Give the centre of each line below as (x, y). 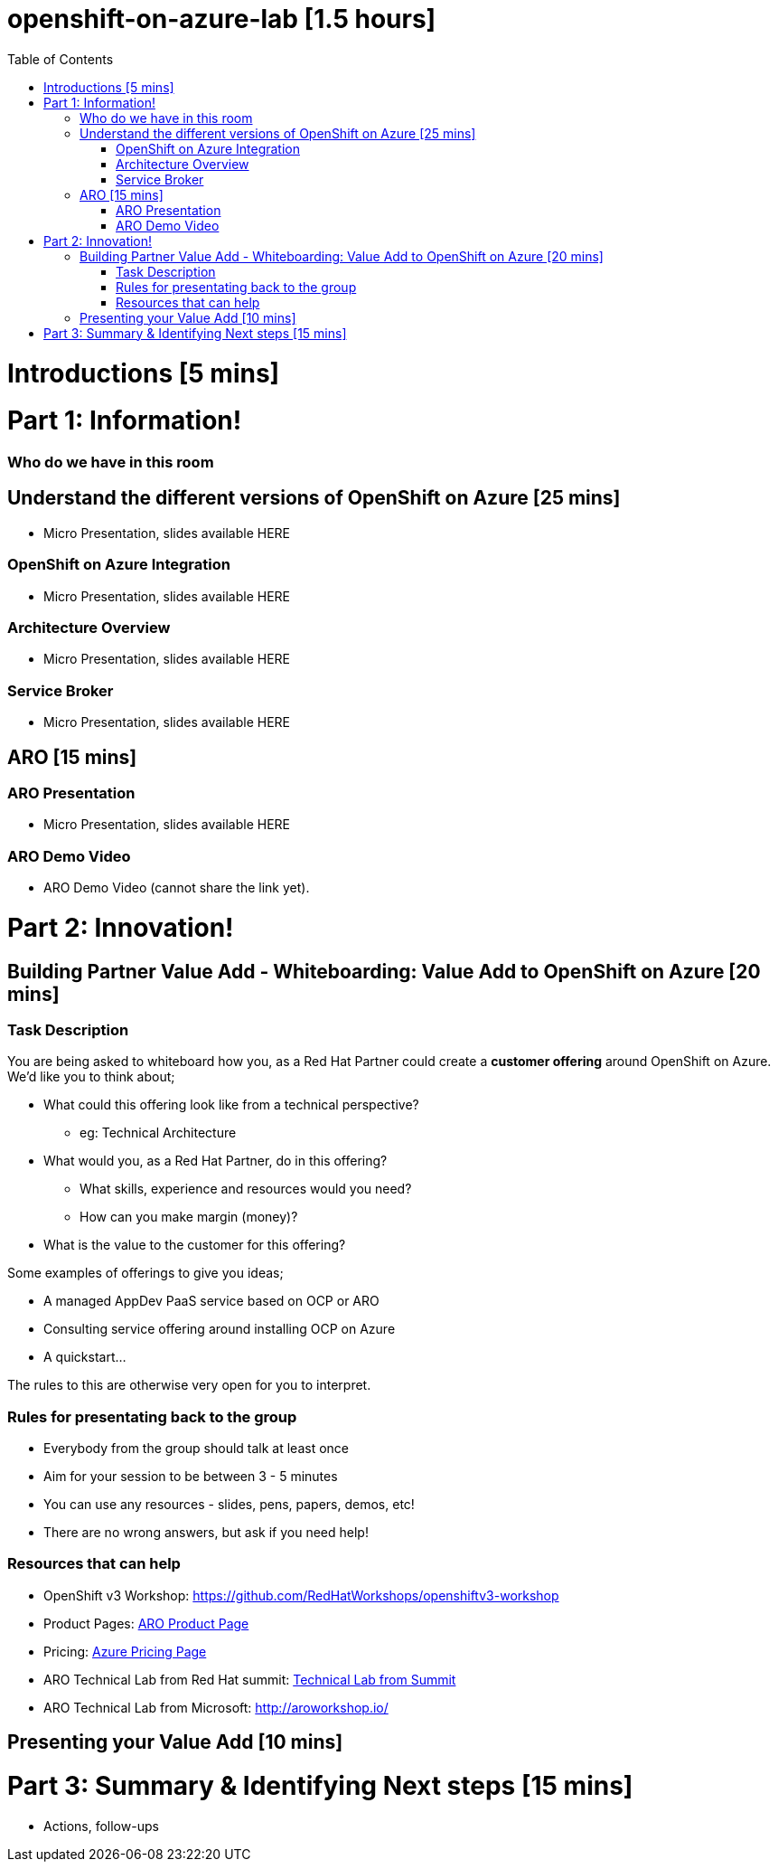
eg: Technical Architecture (158, 1133)
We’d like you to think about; (91, 1077)
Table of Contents (61, 59)
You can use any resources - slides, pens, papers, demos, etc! (229, 1505)
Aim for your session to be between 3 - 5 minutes (191, 1477)
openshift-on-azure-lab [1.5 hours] (222, 19)
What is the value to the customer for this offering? (195, 1245)
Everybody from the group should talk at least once (197, 1449)
